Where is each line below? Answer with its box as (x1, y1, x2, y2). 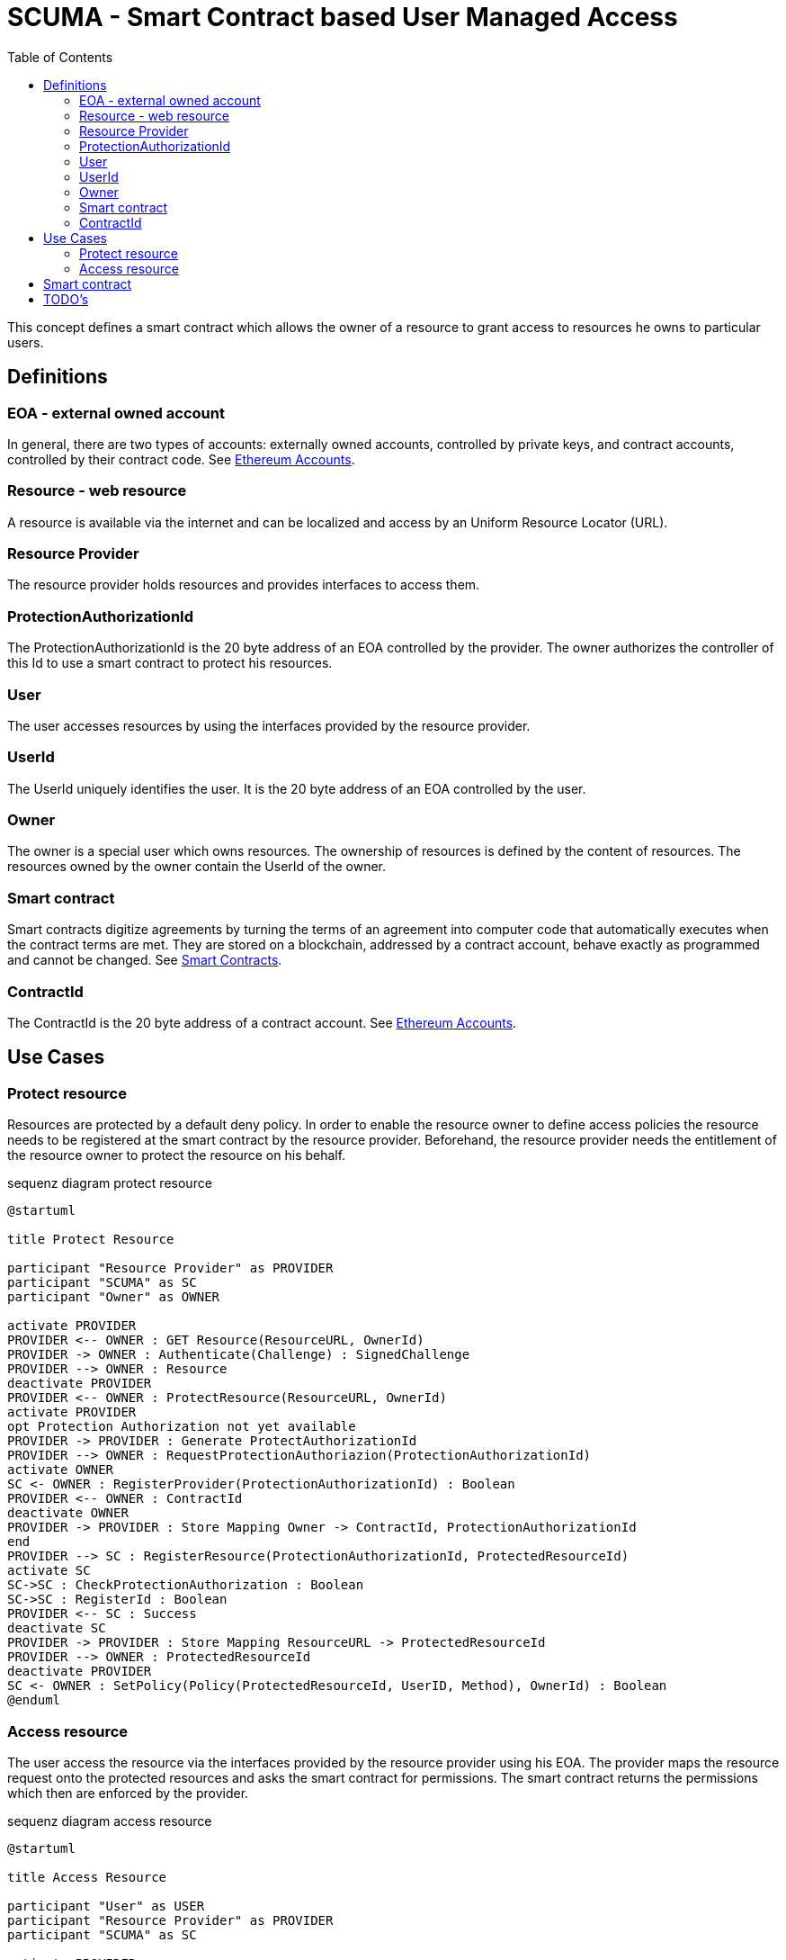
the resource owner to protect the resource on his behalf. (7, 1147, 346, 1164)
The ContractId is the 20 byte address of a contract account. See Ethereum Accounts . (7, 1014, 517, 1030)
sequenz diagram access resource (7, 1812, 212, 1829)
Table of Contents (7, 49, 113, 65)
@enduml (7, 1693, 61, 1708)
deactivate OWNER (7, 1506, 129, 1521)
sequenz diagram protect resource (7, 1175, 212, 1191)
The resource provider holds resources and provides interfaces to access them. (7, 577, 480, 593)
